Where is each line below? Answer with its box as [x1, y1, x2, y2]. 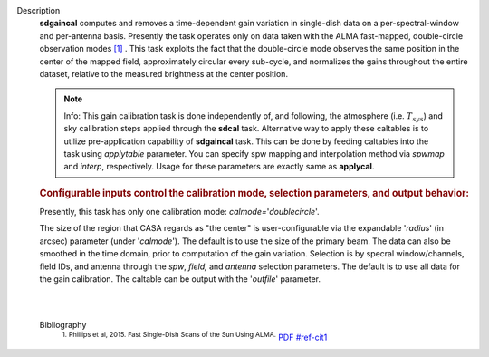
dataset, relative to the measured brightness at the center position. [39, 68, 289, 79]
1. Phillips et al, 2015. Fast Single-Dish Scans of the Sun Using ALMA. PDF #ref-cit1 [62, 331, 328, 343]
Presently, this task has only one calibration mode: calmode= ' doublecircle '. [39, 206, 320, 217]
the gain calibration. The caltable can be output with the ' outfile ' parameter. [39, 273, 321, 285]
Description [16, 5, 61, 15]
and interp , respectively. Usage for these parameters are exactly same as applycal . [63, 161, 375, 172]
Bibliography [39, 320, 87, 331]
